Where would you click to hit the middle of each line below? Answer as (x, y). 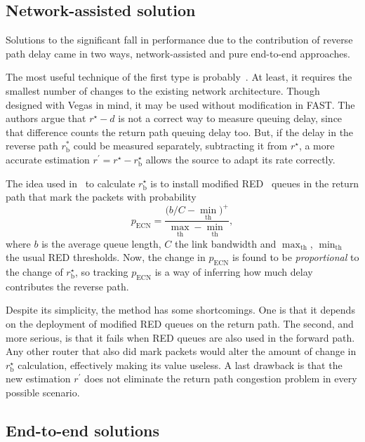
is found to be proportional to (296, 257)
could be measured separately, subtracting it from (180, 146)
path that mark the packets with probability (101, 197)
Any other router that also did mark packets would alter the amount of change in (181, 351)
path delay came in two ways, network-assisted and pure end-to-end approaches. (178, 53)
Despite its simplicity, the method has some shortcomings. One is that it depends (180, 310)
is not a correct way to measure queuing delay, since (230, 118)
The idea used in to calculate (71, 183)
